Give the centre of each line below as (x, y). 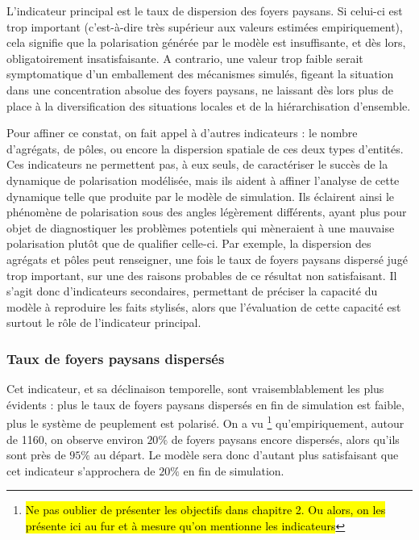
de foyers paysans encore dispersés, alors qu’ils (285, 439)
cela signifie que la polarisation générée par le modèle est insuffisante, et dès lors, (206, 42)
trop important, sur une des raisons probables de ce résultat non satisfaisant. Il (202, 275)
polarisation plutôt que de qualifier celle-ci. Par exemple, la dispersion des (189, 243)
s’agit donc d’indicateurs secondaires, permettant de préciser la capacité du (192, 291)
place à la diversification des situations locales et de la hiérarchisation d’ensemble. (209, 105)
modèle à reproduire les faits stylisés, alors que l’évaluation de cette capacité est (204, 306)
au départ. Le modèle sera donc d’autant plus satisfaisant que (246, 455)
